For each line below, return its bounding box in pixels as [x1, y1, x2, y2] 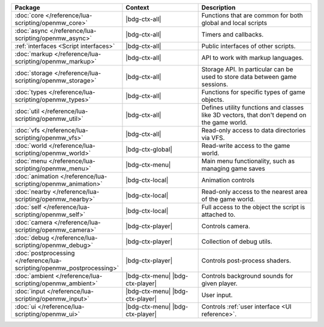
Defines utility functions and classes [201, 104, 304, 111]
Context [125, 4, 149, 11]
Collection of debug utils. [201, 237, 272, 246]
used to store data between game [201, 72, 297, 81]
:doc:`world [14, 141, 47, 150]
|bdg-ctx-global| [125, 146, 172, 153]
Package [14, 4, 40, 11]
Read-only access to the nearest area [201, 187, 308, 196]
